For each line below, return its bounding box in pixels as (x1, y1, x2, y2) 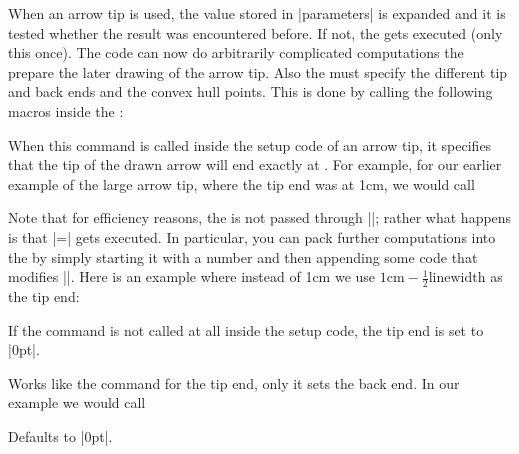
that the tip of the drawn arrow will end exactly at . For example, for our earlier (8, 154, 502, 175)
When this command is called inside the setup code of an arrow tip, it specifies (8, 134, 492, 155)
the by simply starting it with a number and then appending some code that (8, 246, 478, 267)
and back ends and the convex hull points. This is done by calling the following (8, 81, 493, 102)
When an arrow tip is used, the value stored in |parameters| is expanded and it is (8, 3, 506, 23)
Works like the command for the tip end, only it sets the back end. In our (8, 372, 460, 393)
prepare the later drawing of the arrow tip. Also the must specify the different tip (8, 61, 508, 82)
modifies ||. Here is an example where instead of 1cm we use (8, 266, 376, 287)
